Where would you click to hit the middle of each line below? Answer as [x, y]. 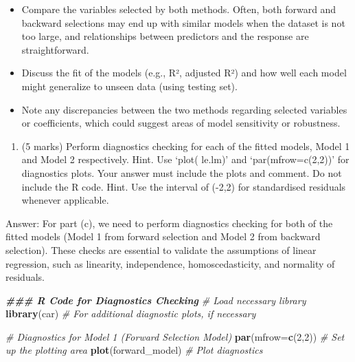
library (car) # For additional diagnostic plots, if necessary [131, 313]
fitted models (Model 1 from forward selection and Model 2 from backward [163, 236]
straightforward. [55, 49]
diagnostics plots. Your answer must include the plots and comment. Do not [182, 172]
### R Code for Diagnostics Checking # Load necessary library [156, 300]
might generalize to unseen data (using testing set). [129, 86]
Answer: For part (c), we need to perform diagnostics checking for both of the [169, 223]
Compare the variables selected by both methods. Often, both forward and [179, 9]
